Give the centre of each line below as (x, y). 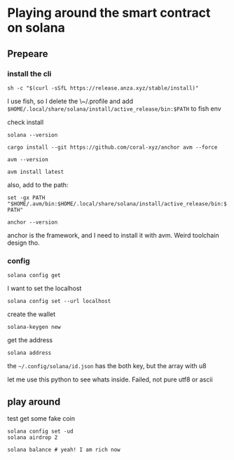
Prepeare (28, 54)
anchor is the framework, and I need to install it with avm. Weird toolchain (113, 235)
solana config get (34, 276)
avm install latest (36, 172)
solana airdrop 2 (33, 437)
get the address (30, 340)
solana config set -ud (40, 431)
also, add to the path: (38, 184)
